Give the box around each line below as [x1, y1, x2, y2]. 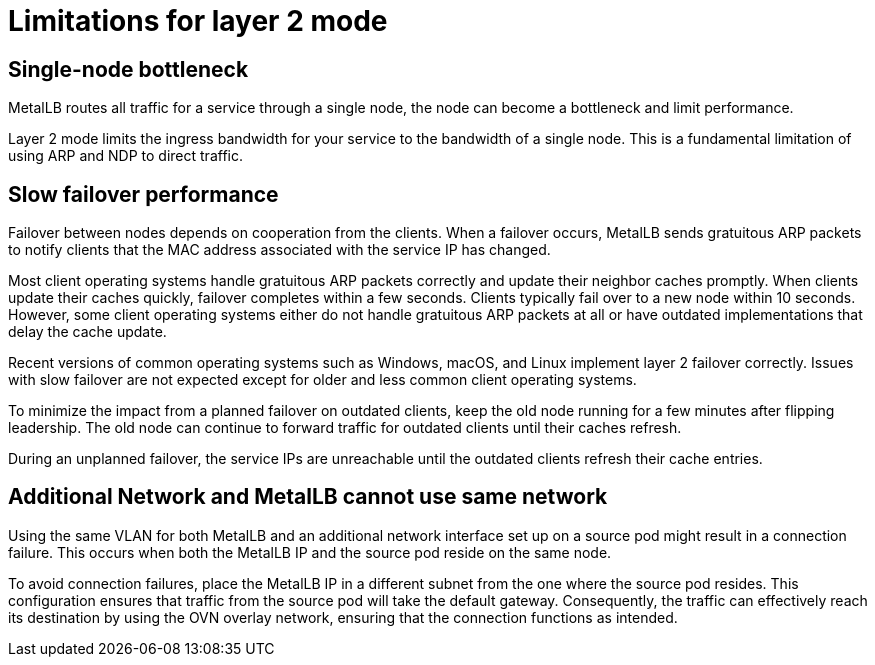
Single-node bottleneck [8, 56, 249, 82]
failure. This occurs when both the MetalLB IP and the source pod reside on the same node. [8, 543, 612, 561]
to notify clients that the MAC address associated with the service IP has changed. [8, 241, 551, 259]
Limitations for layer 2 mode [8, 4, 388, 38]
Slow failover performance [8, 181, 279, 207]
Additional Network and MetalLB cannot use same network [8, 484, 608, 510]
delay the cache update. [8, 323, 167, 341]
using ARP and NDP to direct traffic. [8, 147, 243, 165]
